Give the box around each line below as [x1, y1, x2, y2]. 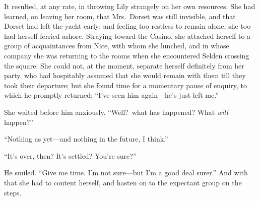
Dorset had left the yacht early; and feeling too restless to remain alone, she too [4, 21, 251, 31]
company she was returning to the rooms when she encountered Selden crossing [4, 50, 249, 60]
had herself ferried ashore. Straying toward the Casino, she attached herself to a [4, 30, 251, 41]
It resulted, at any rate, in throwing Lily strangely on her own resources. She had [4, 1, 255, 11]
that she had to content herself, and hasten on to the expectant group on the [4, 177, 242, 187]
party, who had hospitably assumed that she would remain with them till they [4, 70, 246, 81]
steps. [4, 187, 22, 197]
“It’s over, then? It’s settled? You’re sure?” [4, 150, 137, 161]
